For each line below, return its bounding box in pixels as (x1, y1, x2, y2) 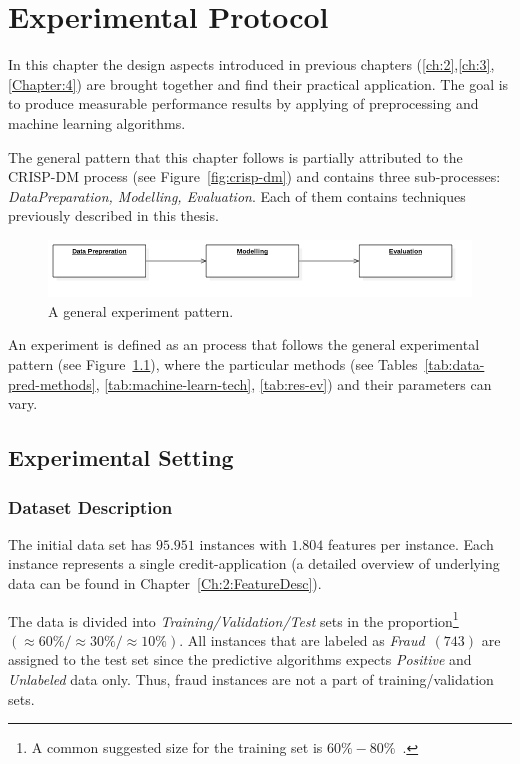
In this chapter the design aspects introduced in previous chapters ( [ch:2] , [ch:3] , (8, 54, 495, 75)
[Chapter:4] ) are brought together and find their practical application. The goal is (8, 73, 509, 94)
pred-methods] (8, 373, 96, 394)
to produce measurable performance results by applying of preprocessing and (8, 93, 479, 114)
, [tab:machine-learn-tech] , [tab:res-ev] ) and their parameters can (95, 373, 492, 394)
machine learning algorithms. (8, 112, 186, 133)
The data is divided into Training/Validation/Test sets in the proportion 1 (8, 607, 459, 631)
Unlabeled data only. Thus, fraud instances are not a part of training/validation (8, 669, 494, 690)
